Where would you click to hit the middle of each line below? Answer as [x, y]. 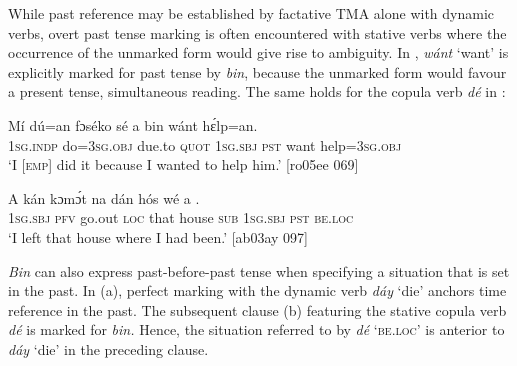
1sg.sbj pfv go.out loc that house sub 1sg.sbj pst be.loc [181, 217]
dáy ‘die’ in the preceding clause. [108, 348]
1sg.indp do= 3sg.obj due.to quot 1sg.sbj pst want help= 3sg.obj [205, 144]
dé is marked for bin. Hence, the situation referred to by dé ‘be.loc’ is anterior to [256, 329]
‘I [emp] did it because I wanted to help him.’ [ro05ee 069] [183, 164]
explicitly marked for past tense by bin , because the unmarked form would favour [257, 71]
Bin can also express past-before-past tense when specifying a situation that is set [259, 270]
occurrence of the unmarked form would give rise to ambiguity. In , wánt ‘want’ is [258, 52]
